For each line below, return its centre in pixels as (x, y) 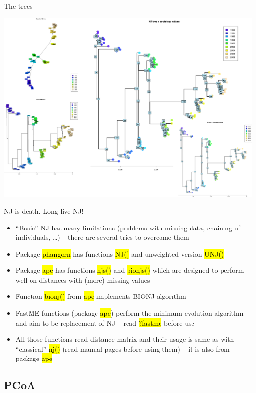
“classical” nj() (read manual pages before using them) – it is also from (123, 348)
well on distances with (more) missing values (83, 279)
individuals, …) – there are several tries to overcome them (102, 237)
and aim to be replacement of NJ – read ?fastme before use (105, 322)
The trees (18, 6)
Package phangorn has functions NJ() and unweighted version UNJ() (120, 253)
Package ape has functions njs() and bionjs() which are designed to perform (130, 270)
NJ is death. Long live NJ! (44, 211)
